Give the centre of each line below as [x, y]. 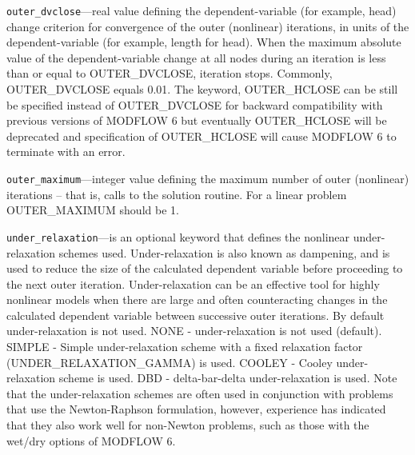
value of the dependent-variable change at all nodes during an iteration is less [196, 57]
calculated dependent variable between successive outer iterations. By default [196, 315]
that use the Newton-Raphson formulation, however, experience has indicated [196, 409]
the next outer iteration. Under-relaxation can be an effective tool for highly [193, 283]
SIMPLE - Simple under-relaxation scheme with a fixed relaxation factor [185, 347]
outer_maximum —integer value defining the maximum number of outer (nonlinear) [208, 178]
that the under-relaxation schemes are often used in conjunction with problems [200, 393]
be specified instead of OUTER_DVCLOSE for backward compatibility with [195, 104]
